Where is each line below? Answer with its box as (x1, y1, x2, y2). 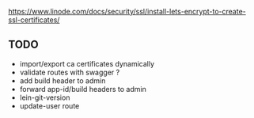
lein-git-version (19, 93, 70, 102)
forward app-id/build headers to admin (19, 84, 146, 93)
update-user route (19, 101, 80, 110)
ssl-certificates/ (8, 15, 60, 25)
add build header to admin (19, 75, 106, 86)
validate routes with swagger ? (19, 67, 120, 77)
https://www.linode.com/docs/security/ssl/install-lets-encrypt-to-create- (8, 7, 247, 16)
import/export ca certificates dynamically (19, 59, 155, 68)
